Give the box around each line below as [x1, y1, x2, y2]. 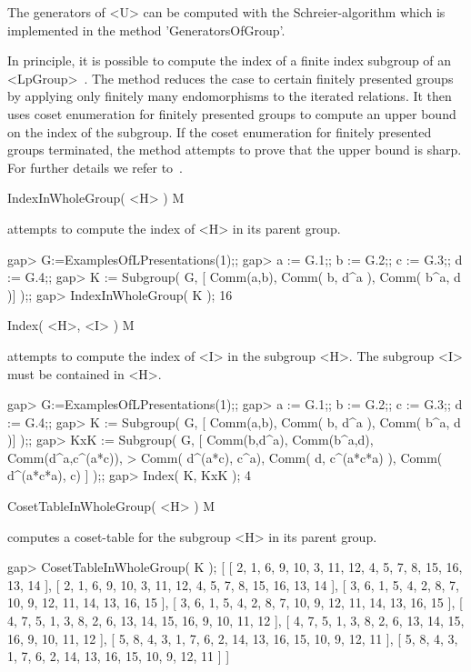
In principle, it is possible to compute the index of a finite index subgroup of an [7, 51, 452, 70]
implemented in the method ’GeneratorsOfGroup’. [7, 20, 286, 39]
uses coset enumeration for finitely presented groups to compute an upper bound [7, 104, 456, 123]
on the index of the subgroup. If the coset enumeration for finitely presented [7, 122, 432, 141]
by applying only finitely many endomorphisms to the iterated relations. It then [7, 86, 452, 105]
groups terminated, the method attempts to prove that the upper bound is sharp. [7, 140, 462, 159]
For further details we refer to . [7, 157, 183, 176]
